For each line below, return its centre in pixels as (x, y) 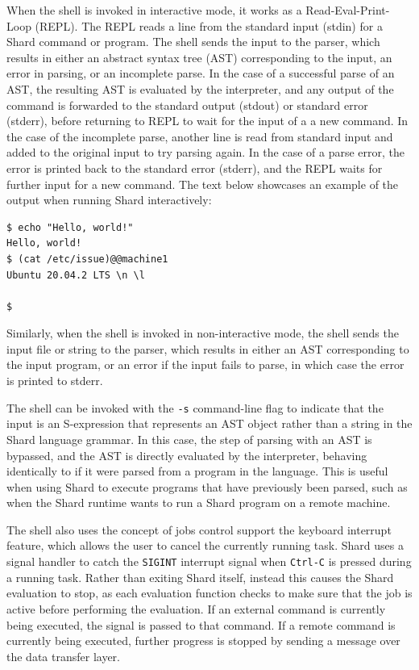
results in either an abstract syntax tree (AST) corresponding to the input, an (199, 57)
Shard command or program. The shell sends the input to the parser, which (193, 42)
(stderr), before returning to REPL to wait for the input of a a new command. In (207, 121)
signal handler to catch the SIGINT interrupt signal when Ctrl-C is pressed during (209, 561)
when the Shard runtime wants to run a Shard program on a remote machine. (199, 502)
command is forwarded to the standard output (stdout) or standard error (187, 105)
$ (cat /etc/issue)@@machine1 (87, 259)
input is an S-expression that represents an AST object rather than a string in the (209, 423)
